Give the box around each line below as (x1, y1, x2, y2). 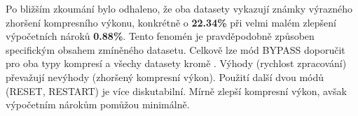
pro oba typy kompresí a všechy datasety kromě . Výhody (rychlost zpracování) (6, 56, 347, 71)
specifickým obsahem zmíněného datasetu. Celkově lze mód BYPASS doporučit (6, 42, 345, 57)
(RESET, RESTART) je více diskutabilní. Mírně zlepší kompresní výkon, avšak (6, 83, 347, 98)
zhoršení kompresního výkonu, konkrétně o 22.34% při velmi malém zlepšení (6, 15, 337, 29)
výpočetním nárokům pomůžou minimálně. (6, 97, 190, 112)
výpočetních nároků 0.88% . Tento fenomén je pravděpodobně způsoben (6, 29, 315, 43)
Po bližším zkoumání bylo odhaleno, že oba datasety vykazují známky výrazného (6, 1, 353, 15)
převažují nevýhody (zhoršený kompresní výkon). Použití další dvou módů (6, 69, 324, 84)
